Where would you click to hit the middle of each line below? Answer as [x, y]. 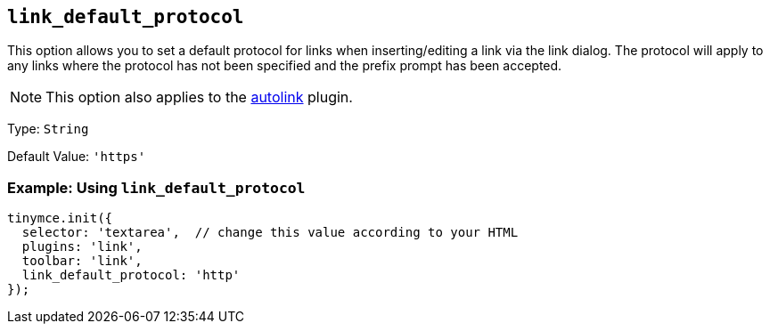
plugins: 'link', [82, 247]
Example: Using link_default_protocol [156, 187]
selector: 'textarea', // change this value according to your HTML [270, 233]
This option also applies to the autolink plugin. [199, 97]
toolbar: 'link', [82, 261]
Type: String [48, 129]
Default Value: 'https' [77, 157]
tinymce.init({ [60, 218]
